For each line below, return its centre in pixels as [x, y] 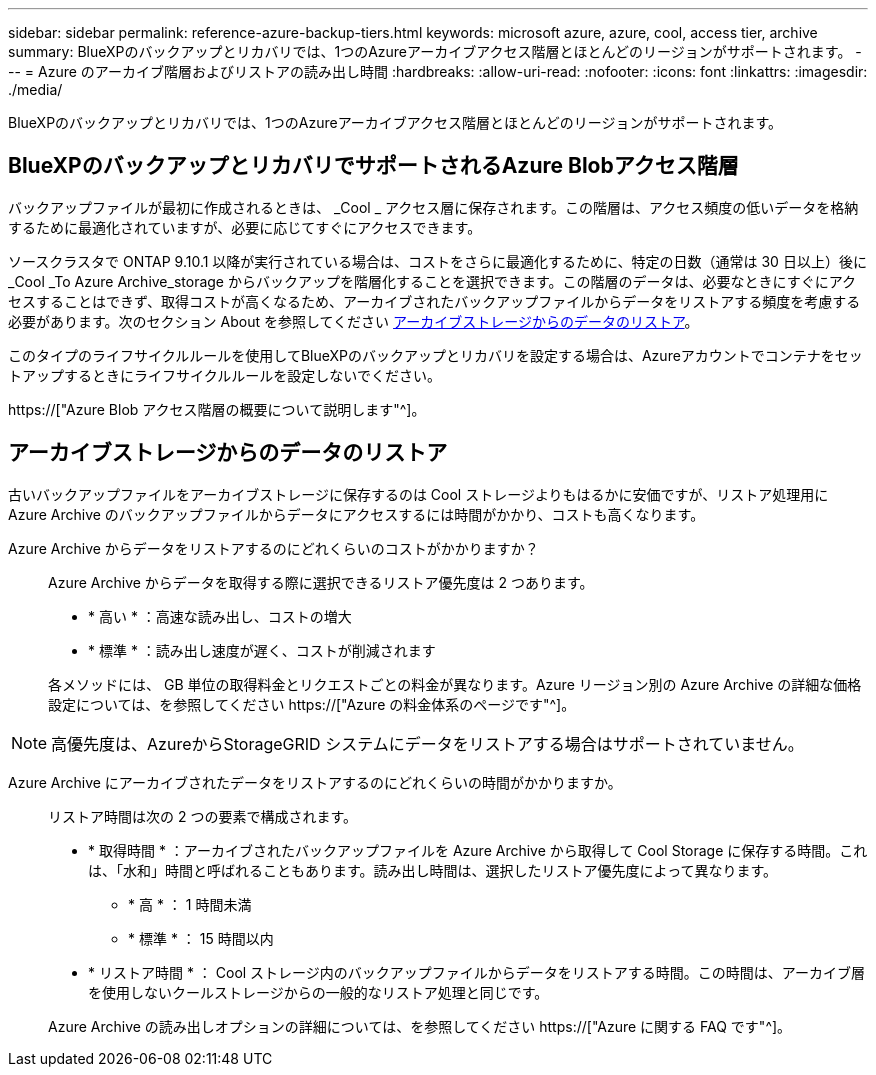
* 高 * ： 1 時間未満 [190, 904]
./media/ [35, 89]
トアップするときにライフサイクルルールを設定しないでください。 [224, 375]
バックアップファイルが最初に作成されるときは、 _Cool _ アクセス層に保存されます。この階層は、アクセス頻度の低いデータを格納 [433, 207]
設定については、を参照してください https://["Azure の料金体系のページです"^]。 [312, 704]
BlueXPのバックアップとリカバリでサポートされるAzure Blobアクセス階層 [373, 166]
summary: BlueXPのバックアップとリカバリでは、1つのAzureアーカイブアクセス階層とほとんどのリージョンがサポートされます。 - [435, 51]
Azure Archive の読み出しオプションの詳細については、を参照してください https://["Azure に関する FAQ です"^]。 [420, 1026]
